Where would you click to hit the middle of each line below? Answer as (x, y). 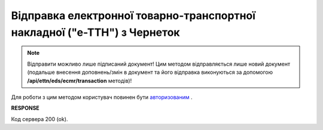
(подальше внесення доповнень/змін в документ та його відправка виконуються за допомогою (150, 72)
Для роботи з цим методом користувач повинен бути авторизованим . (102, 97)
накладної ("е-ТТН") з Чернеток (95, 32)
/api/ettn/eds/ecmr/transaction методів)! (80, 81)
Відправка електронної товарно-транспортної (133, 16)
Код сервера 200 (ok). (39, 119)
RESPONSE (25, 108)
